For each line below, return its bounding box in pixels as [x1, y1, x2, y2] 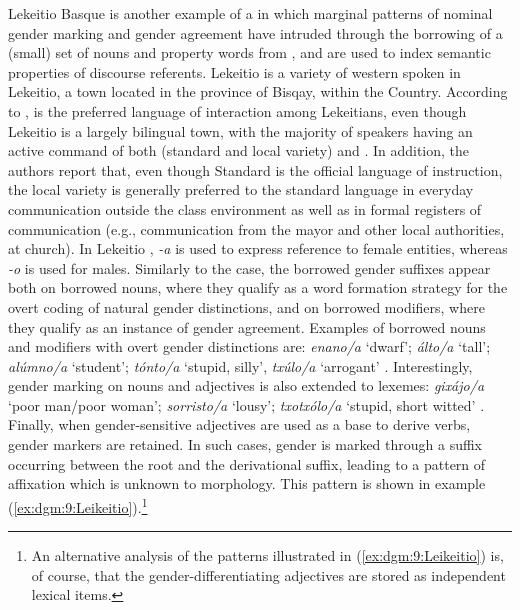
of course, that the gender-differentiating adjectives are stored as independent [31, 564, 506, 585]
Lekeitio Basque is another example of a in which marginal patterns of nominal [8, 3, 493, 23]
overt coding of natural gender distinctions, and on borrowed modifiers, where [8, 296, 485, 317]
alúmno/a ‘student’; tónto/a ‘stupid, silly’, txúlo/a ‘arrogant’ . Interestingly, [8, 355, 473, 376]
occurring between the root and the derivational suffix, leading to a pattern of [8, 453, 486, 474]
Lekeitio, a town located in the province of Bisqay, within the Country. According [8, 81, 508, 102]
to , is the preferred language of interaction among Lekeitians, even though [8, 100, 467, 121]
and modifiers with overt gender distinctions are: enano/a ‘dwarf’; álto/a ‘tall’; [8, 336, 491, 357]
